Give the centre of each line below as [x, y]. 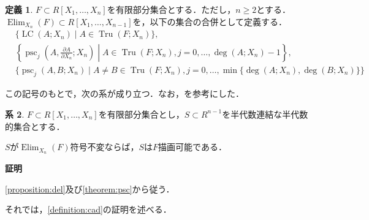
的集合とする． [35, 126]
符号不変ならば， [105, 147]
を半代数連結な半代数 [265, 114]
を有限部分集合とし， [141, 114]
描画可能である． [192, 147]
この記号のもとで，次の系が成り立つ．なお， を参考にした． [125, 93]
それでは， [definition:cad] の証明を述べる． [88, 209]
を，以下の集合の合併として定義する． [210, 21]
